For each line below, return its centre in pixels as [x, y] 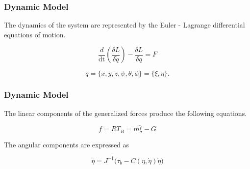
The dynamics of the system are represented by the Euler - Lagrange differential [125, 25]
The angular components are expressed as [67, 144]
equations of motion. [35, 34]
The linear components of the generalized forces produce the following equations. [125, 113]
